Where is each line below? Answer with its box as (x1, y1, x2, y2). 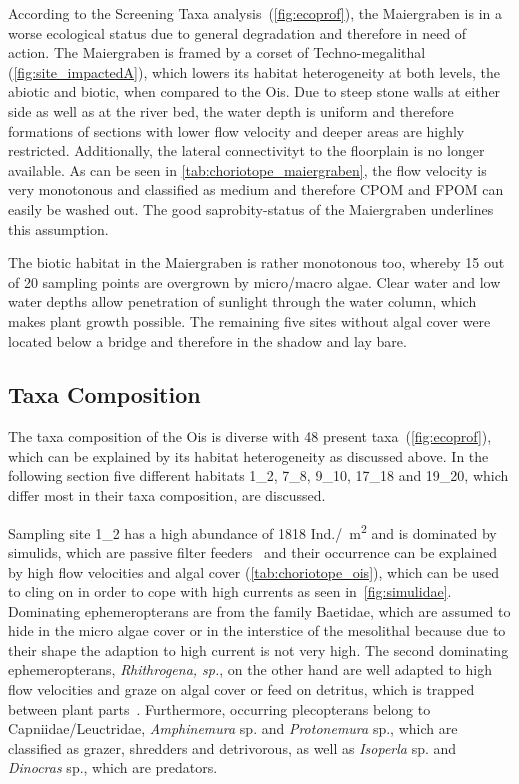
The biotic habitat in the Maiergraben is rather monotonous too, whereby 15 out (8, 252, 505, 273)
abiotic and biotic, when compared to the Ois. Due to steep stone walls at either (8, 81, 501, 102)
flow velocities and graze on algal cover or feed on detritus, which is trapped (8, 679, 475, 700)
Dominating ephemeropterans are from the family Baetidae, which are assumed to (8, 600, 511, 621)
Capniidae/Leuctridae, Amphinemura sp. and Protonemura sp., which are (8, 718, 458, 739)
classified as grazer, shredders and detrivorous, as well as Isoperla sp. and (8, 737, 457, 758)
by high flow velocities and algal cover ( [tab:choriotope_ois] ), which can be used (8, 561, 500, 582)
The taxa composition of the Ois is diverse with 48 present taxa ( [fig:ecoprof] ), (8, 426, 492, 447)
